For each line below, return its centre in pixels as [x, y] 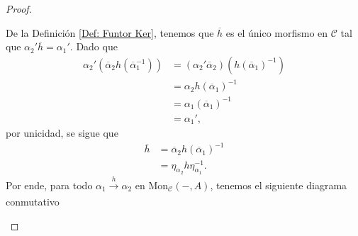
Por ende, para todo [49, 185]
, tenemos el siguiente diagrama [279, 185]
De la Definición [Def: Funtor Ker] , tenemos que [110, 32]
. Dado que [94, 46]
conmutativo [33, 201]
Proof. [19, 9]
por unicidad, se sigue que [62, 133]
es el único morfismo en [277, 32]
